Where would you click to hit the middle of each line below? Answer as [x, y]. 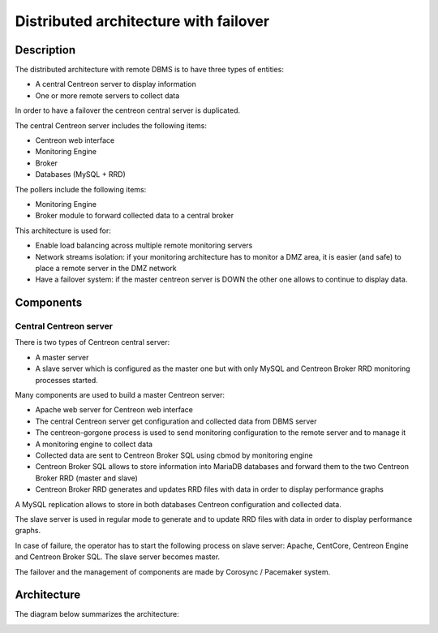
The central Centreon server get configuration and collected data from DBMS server [176, 421]
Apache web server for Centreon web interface [114, 410]
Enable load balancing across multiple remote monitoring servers [144, 245]
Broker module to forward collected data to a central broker [135, 216]
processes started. [67, 380]
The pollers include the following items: [81, 189]
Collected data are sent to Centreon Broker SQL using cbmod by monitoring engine [174, 455]
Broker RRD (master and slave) [86, 478]
